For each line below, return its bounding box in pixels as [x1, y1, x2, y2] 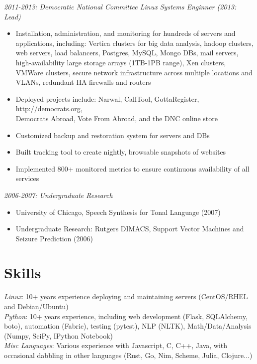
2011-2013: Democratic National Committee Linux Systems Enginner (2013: [4, 1, 237, 11]
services [15, 173, 39, 183]
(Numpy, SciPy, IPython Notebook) [4, 330, 113, 341]
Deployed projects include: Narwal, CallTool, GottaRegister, [15, 93, 199, 104]
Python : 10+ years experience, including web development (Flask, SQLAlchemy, [4, 311, 248, 321]
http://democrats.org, [15, 103, 83, 114]
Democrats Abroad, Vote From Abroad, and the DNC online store [15, 113, 218, 123]
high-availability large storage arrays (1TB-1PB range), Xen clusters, [15, 57, 226, 67]
